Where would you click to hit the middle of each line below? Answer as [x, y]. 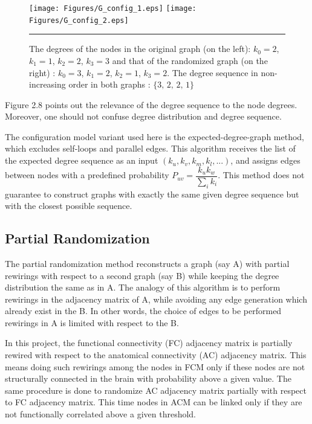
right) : [42, 72]
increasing [47, 84]
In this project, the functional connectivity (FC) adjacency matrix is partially [149, 343]
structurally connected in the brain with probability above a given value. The [148, 378]
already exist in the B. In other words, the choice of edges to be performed [143, 311]
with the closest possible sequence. [69, 206]
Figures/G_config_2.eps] [79, 20]
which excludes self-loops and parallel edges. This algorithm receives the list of [150, 148]
